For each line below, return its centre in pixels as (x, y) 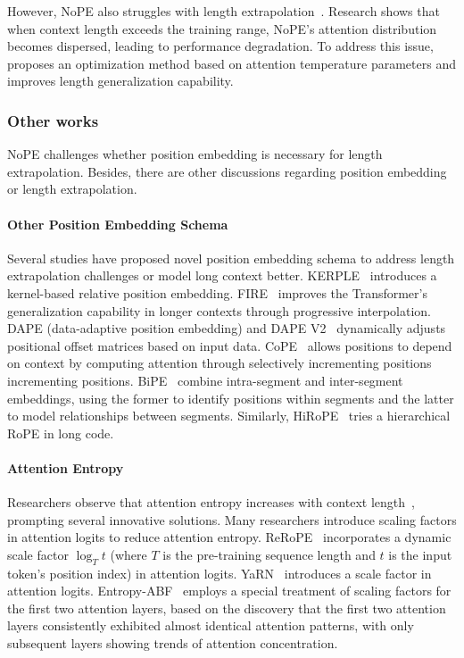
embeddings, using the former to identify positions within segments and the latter (231, 398)
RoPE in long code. (61, 433)
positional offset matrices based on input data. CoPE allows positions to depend (230, 345)
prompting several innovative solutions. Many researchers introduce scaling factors (232, 519)
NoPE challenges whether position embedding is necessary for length (195, 154)
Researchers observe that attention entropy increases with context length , (211, 502)
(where (128, 554)
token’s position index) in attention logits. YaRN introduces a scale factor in (220, 573)
